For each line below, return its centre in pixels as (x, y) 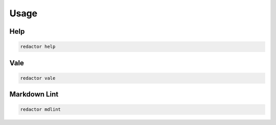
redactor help (38, 47)
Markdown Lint (34, 94)
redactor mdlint (41, 109)
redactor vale (38, 78)
